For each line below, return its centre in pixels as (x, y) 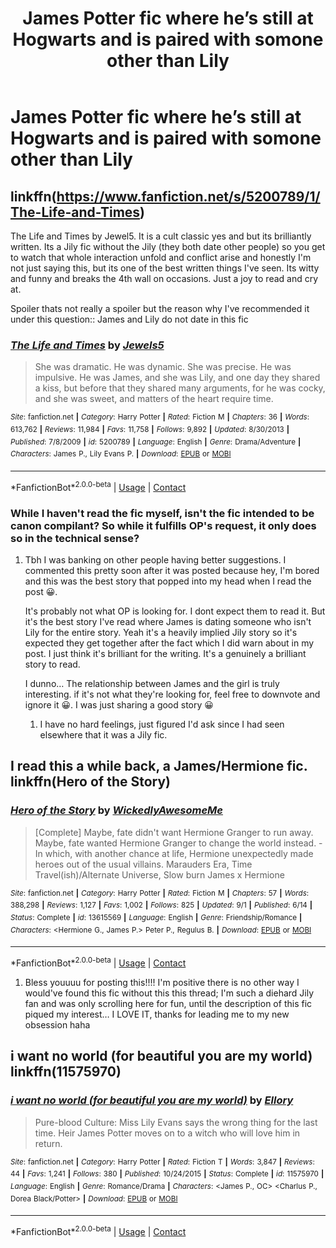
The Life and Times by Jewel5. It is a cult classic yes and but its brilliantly (161, 236)
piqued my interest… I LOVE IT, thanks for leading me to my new (157, 1014)
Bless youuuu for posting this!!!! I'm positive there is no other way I (162, 982)
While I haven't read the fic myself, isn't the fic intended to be (162, 513)
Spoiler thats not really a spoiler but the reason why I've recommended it (160, 308)
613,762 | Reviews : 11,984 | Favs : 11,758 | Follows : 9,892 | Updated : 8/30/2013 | (150, 429)
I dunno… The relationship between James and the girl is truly (152, 683)
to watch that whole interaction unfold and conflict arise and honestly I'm (161, 257)
